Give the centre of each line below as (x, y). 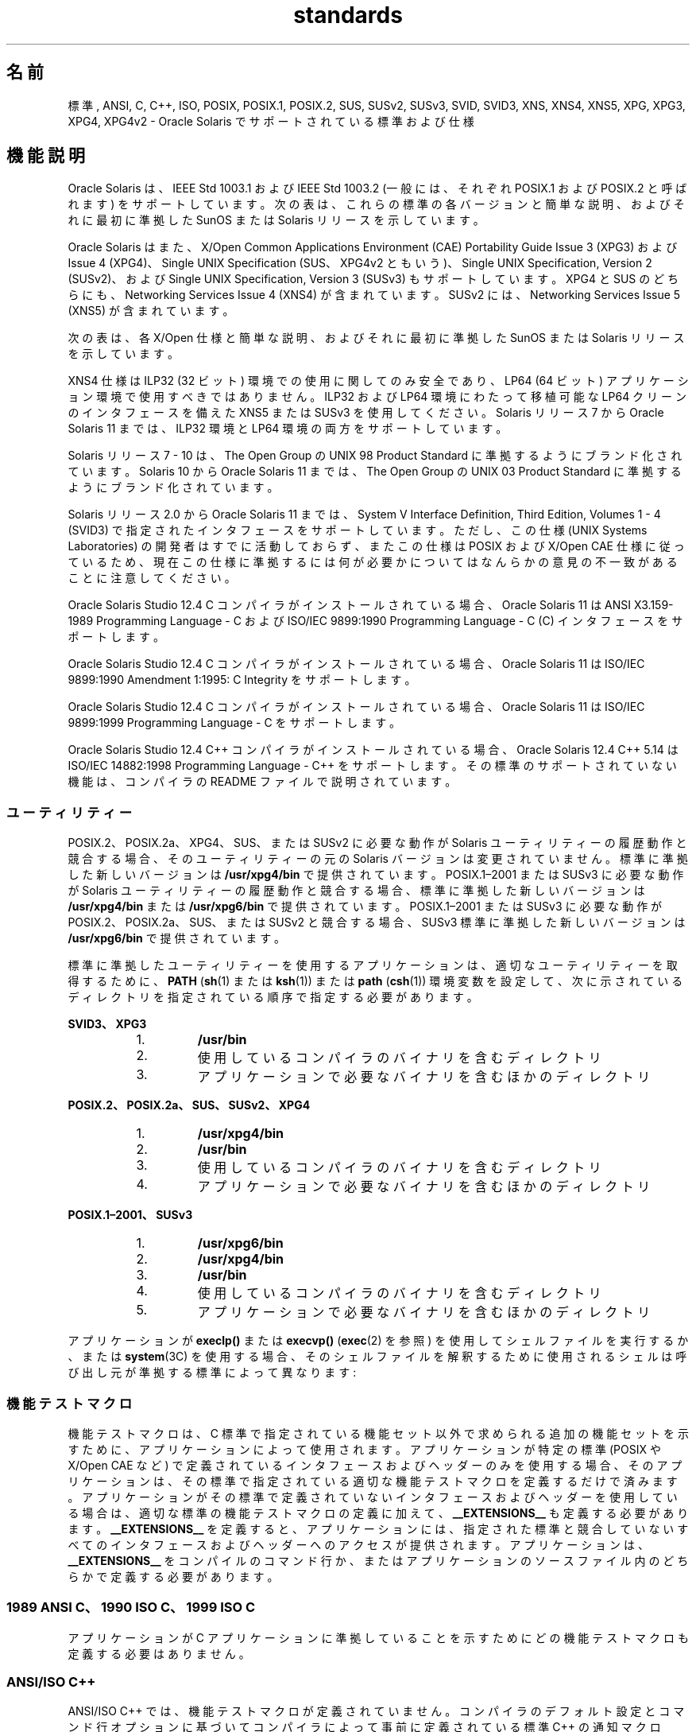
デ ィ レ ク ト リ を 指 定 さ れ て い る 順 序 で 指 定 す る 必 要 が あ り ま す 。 (273, 997)
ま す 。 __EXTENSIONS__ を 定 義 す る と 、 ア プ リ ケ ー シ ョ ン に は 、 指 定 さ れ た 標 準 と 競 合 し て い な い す (378, 1528)
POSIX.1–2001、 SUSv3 (130, 1215)
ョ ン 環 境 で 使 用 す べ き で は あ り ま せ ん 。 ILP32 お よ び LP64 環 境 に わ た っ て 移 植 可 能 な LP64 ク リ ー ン (377, 397)
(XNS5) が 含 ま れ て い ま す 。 (151, 311)
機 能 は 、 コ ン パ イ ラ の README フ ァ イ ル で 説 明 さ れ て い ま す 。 (262, 782)
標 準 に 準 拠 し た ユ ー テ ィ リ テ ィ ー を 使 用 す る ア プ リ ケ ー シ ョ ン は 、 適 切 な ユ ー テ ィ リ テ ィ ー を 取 (373, 965)
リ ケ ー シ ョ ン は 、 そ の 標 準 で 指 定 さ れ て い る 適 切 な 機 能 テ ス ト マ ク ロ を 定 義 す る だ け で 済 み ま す (373, 1481)
